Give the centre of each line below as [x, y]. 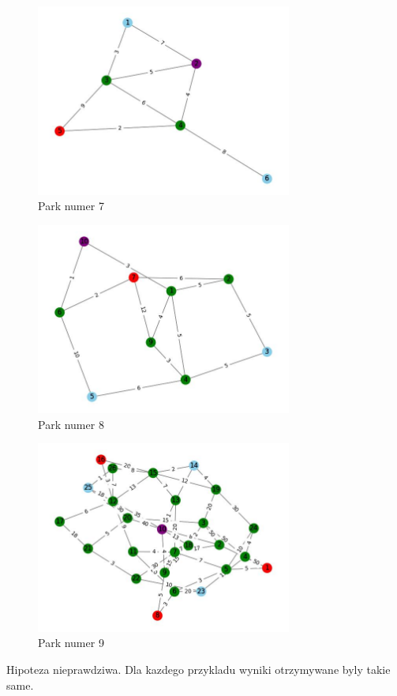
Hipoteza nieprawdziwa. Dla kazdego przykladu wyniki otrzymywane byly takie [198, 670]
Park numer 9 [71, 643]
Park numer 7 [71, 206]
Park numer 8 [71, 424]
